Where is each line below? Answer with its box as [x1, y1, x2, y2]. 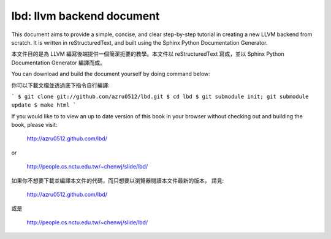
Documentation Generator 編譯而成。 [11, 59, 105, 66]
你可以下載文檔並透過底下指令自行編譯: [11, 82, 110, 89]
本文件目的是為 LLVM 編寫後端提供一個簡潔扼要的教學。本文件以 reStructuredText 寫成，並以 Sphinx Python [11, 50, 284, 58]
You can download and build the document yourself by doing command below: [11, 70, 211, 78]
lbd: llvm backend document [11, 9, 160, 23]
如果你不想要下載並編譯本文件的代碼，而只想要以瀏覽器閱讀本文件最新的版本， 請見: [11, 176, 224, 184]
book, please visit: [11, 121, 58, 129]
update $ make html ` [11, 102, 77, 108]
